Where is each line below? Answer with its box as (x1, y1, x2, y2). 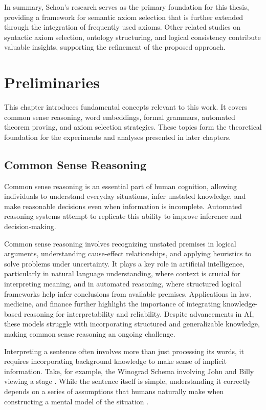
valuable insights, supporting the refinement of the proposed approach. (4, 42, 226, 52)
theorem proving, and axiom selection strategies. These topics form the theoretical (4, 121, 262, 132)
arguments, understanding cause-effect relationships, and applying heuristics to (4, 248, 252, 259)
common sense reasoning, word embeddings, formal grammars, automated (4, 111, 235, 122)
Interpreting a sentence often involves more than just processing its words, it (4, 345, 244, 356)
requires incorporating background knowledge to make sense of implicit (4, 356, 227, 366)
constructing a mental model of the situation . (4, 396, 149, 406)
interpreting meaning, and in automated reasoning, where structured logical (4, 278, 241, 289)
